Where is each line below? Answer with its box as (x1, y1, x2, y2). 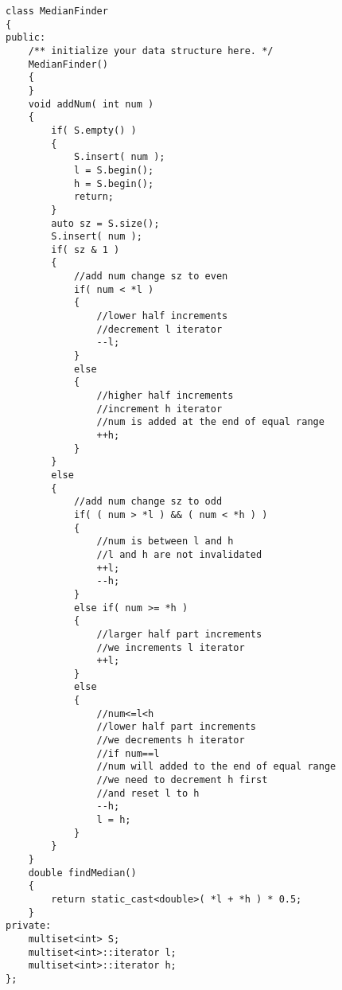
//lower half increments (96, 310, 228, 322)
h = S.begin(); (73, 177, 154, 189)
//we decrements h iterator (96, 735, 245, 746)
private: (6, 920, 52, 932)
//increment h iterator (96, 403, 223, 415)
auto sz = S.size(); (51, 217, 160, 229)
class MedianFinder (6, 6, 108, 17)
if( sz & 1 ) (51, 244, 120, 255)
